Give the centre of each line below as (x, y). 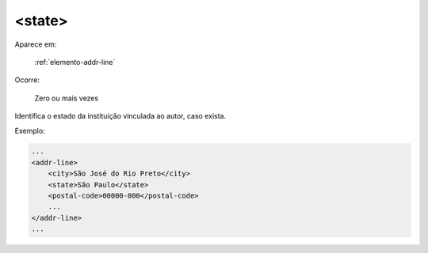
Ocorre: (27, 80)
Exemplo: (30, 130)
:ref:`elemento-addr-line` (75, 62)
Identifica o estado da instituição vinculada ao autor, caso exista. (120, 116)
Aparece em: (36, 44)
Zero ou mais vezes (67, 98)
